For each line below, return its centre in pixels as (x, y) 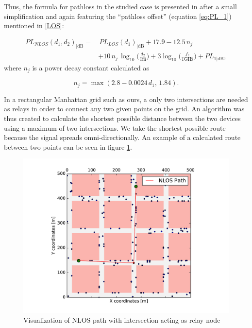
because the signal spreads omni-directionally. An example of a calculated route (122, 137)
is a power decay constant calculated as (91, 67)
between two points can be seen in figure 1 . (68, 147)
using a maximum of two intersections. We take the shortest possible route (115, 128)
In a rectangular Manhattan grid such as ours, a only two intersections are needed (126, 99)
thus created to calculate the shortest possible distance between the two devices (122, 118)
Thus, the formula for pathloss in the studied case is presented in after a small (120, 6)
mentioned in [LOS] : (34, 26)
